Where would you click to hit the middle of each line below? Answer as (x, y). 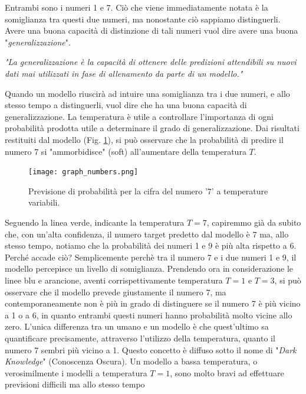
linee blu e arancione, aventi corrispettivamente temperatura (114, 280)
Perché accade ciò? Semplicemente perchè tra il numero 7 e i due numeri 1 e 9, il (151, 257)
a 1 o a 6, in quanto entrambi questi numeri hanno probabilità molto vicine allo (149, 315)
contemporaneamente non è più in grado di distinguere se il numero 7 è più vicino (153, 303)
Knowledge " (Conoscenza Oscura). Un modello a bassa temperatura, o (131, 361)
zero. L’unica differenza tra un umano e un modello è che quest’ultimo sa (137, 326)
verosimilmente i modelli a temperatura (76, 372)
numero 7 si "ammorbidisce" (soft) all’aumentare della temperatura (126, 151)
